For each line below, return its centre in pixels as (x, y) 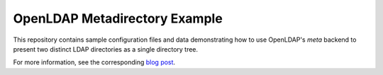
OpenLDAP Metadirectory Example (118, 18)
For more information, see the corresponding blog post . (94, 62)
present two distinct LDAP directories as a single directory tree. (106, 49)
